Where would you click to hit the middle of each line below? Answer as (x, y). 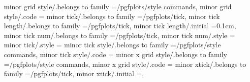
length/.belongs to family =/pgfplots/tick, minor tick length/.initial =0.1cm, (120, 26)
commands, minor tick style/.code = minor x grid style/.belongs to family (116, 54)
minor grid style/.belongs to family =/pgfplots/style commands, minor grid (118, 6)
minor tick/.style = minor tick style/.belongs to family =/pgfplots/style (112, 45)
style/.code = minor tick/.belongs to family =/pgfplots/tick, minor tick (112, 16)
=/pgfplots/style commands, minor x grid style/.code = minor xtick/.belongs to (125, 64)
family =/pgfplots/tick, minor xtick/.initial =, (74, 73)
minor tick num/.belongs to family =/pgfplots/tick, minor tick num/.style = (120, 35)
